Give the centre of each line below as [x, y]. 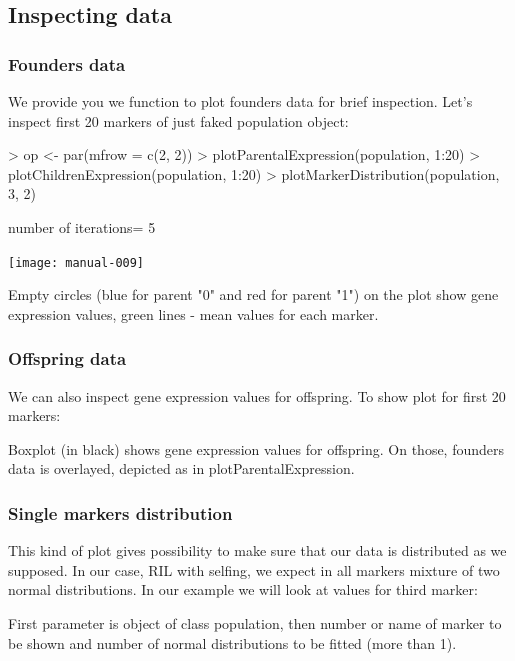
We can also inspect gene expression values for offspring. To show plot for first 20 [257, 395]
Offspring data [67, 358]
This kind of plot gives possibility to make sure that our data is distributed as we [257, 550]
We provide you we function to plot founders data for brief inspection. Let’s [240, 101]
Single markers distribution [120, 512]
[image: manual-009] [76, 262]
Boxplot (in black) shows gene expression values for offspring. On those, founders [256, 448]
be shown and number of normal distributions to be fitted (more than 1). [232, 642]
